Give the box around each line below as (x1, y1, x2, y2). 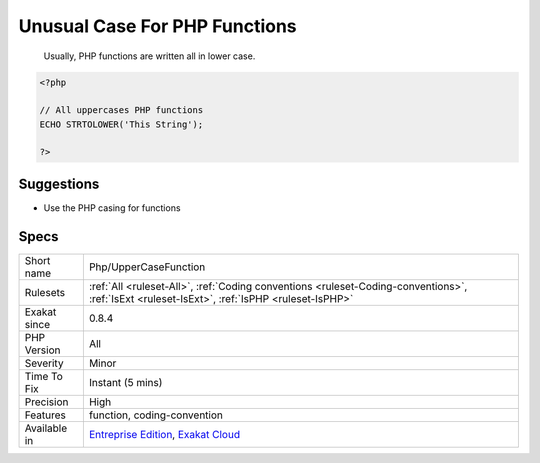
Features (24, 408, 67, 422)
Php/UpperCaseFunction (88, 260, 206, 274)
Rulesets (24, 285, 65, 299)
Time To (24, 369, 64, 383)
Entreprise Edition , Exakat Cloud (88, 427, 240, 441)
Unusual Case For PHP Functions (18, 15, 297, 37)
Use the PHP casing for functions (43, 201, 181, 214)
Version (24, 343, 61, 357)
